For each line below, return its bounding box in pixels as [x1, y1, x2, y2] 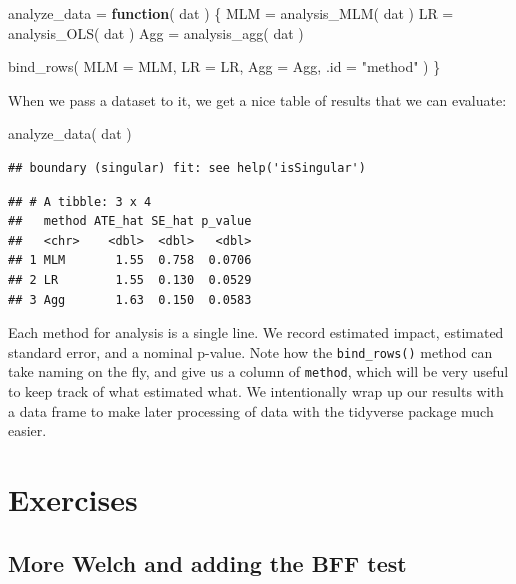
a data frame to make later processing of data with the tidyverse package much [8, 400, 494, 421]
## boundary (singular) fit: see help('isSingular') [8, 160, 366, 175]
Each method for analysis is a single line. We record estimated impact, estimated [8, 322, 504, 343]
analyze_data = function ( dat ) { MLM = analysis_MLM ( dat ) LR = [8, 3, 454, 23]
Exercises [8, 479, 138, 519]
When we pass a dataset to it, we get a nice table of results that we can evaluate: [8, 89, 507, 110]
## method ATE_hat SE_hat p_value [8, 214, 252, 229]
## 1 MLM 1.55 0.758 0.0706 [8, 253, 252, 268]
